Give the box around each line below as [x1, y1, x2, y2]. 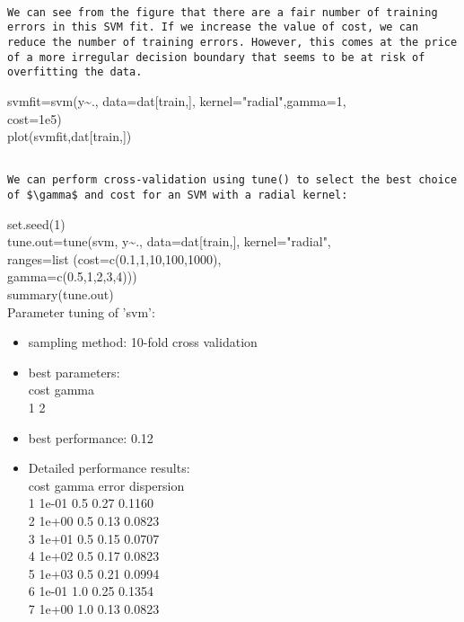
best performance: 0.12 [28, 428, 153, 447]
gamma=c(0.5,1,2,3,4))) [7, 267, 137, 286]
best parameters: [28, 362, 120, 381]
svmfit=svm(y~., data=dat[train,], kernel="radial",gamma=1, [7, 91, 346, 110]
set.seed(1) [7, 214, 66, 233]
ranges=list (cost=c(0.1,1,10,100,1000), [7, 249, 222, 268]
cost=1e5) [7, 109, 62, 128]
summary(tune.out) [7, 285, 114, 304]
